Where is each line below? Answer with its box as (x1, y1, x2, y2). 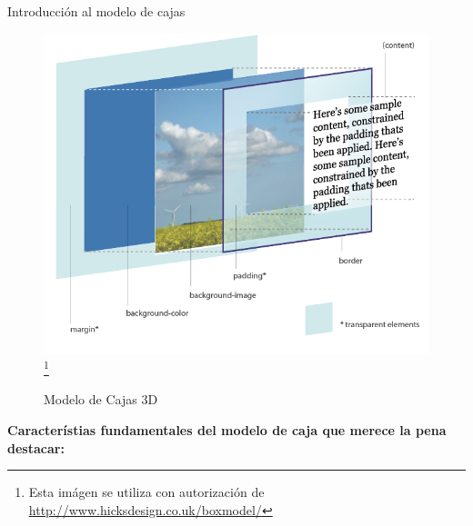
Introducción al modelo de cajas (7, 2, 186, 20)
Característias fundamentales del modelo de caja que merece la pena (7, 420, 447, 439)
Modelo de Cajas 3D (44, 390, 158, 409)
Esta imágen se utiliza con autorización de (28, 482, 265, 501)
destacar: (7, 438, 65, 457)
